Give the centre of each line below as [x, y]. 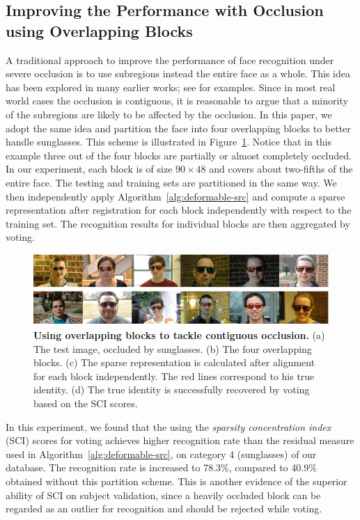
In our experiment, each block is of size [89, 169]
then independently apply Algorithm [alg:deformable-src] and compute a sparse [175, 196]
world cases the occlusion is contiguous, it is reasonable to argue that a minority [177, 101]
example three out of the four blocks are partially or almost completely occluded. [179, 155]
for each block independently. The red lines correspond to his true [174, 376]
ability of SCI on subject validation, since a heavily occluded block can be [163, 495]
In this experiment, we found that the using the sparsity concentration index [169, 426]
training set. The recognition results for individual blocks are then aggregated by [178, 223]
